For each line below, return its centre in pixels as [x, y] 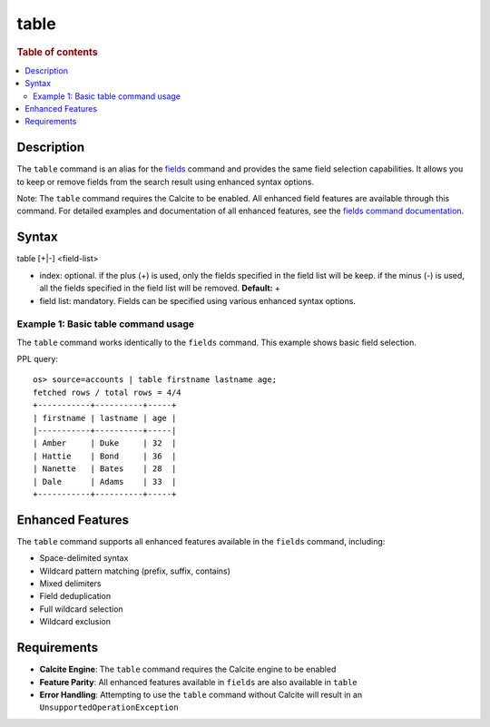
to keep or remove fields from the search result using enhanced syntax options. [166, 182]
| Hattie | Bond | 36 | [105, 456]
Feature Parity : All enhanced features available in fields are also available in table [198, 682]
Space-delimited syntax [84, 558]
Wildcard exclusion [75, 622]
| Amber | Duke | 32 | [105, 443]
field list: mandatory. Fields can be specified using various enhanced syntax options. [197, 300]
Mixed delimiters [70, 584]
